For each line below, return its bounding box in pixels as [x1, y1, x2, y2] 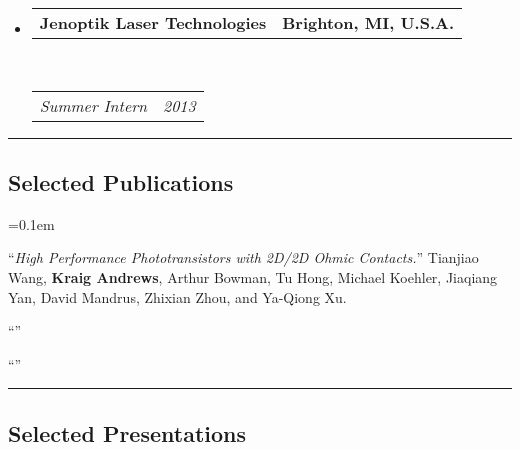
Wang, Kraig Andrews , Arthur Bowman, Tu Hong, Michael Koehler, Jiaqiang [8, 266, 498, 287]
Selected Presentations [8, 417, 247, 448]
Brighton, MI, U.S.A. [282, 11, 454, 34]
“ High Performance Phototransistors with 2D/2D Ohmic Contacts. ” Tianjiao [8, 247, 479, 268]
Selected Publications [8, 166, 234, 197]
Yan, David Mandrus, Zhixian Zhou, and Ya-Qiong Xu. [8, 286, 347, 307]
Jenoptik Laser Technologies [39, 11, 267, 34]
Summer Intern [39, 93, 147, 117]
